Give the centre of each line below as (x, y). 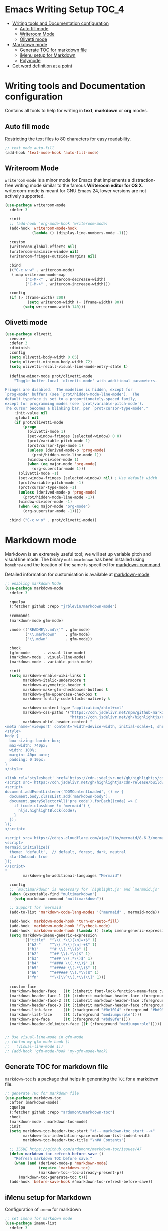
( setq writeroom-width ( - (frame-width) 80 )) (75, 302)
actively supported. (25, 196)
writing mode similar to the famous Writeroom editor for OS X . (79, 186)
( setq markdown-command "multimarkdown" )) (59, 899)
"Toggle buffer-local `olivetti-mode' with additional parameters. (86, 381)
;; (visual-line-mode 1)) (34, 1047)
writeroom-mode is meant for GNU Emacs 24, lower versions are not (76, 191)
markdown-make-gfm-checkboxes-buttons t (66, 690)
